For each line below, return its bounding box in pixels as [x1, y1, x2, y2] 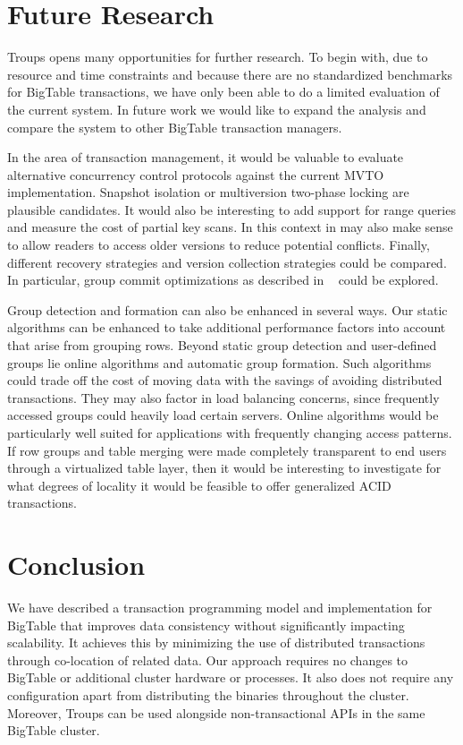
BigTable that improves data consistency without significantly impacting [7, 615, 405, 634]
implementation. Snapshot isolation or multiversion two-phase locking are [7, 183, 409, 201]
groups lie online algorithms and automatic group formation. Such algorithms [7, 353, 432, 372]
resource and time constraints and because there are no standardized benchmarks [7, 64, 453, 83]
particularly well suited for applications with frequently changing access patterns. [7, 424, 452, 441]
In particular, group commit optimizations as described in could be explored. [7, 270, 439, 289]
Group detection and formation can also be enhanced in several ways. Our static [7, 300, 448, 319]
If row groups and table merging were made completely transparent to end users [7, 441, 447, 459]
